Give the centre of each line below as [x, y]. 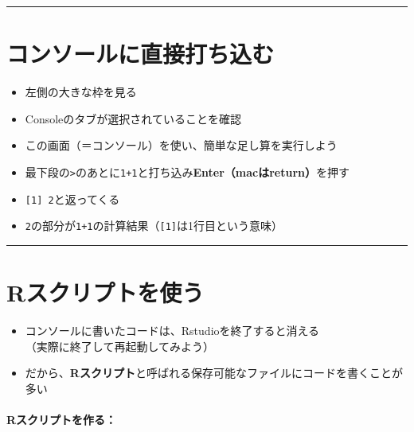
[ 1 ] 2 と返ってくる [72, 198]
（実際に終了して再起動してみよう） [119, 346]
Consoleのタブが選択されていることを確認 [133, 118]
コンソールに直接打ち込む [141, 54]
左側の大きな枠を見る [81, 92]
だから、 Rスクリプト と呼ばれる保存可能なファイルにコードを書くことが [214, 373]
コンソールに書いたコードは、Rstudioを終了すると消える [172, 330]
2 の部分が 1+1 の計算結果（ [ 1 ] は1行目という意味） [154, 226]
